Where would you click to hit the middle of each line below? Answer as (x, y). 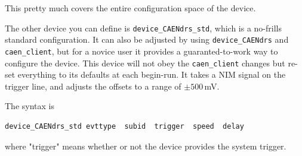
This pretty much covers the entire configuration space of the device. (130, 8)
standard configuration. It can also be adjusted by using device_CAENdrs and (147, 39)
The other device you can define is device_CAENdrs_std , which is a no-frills (143, 28)
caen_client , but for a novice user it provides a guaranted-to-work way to (141, 51)
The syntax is (30, 106)
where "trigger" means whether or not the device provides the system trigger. (146, 146)
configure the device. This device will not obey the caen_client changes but (145, 63)
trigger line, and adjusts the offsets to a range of (93, 86)
